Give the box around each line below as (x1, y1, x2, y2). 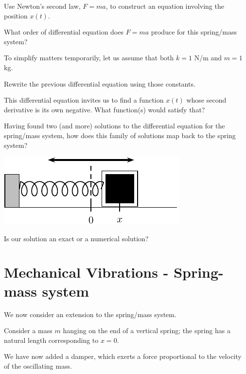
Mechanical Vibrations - (4, 262, 169, 282)
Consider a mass (4, 325, 53, 336)
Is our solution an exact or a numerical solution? (4, 233, 149, 243)
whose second (186, 95, 227, 105)
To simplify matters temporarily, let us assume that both (4, 53, 174, 63)
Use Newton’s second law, (4, 1, 81, 11)
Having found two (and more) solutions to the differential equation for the (4, 121, 225, 131)
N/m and (194, 53, 222, 63)
